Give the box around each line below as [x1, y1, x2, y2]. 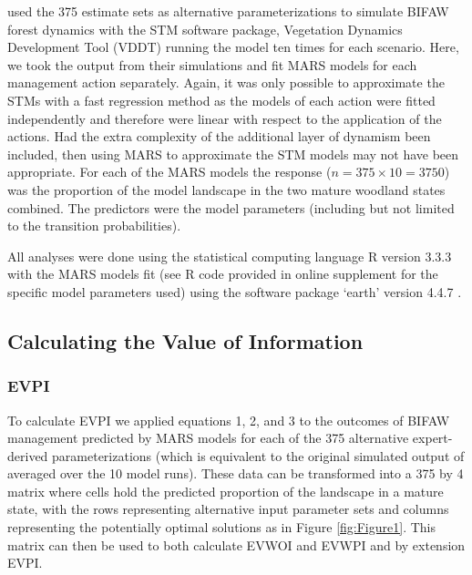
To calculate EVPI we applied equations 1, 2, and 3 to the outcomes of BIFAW [7, 410, 450, 429]
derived [7, 446, 48, 465]
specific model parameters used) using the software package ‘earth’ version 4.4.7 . [7, 282, 462, 301]
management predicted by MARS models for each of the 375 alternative [7, 428, 409, 447]
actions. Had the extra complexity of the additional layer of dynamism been [7, 127, 431, 146]
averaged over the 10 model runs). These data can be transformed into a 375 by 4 [7, 464, 464, 483]
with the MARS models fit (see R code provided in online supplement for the [7, 264, 438, 283]
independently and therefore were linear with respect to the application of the [7, 108, 442, 128]
